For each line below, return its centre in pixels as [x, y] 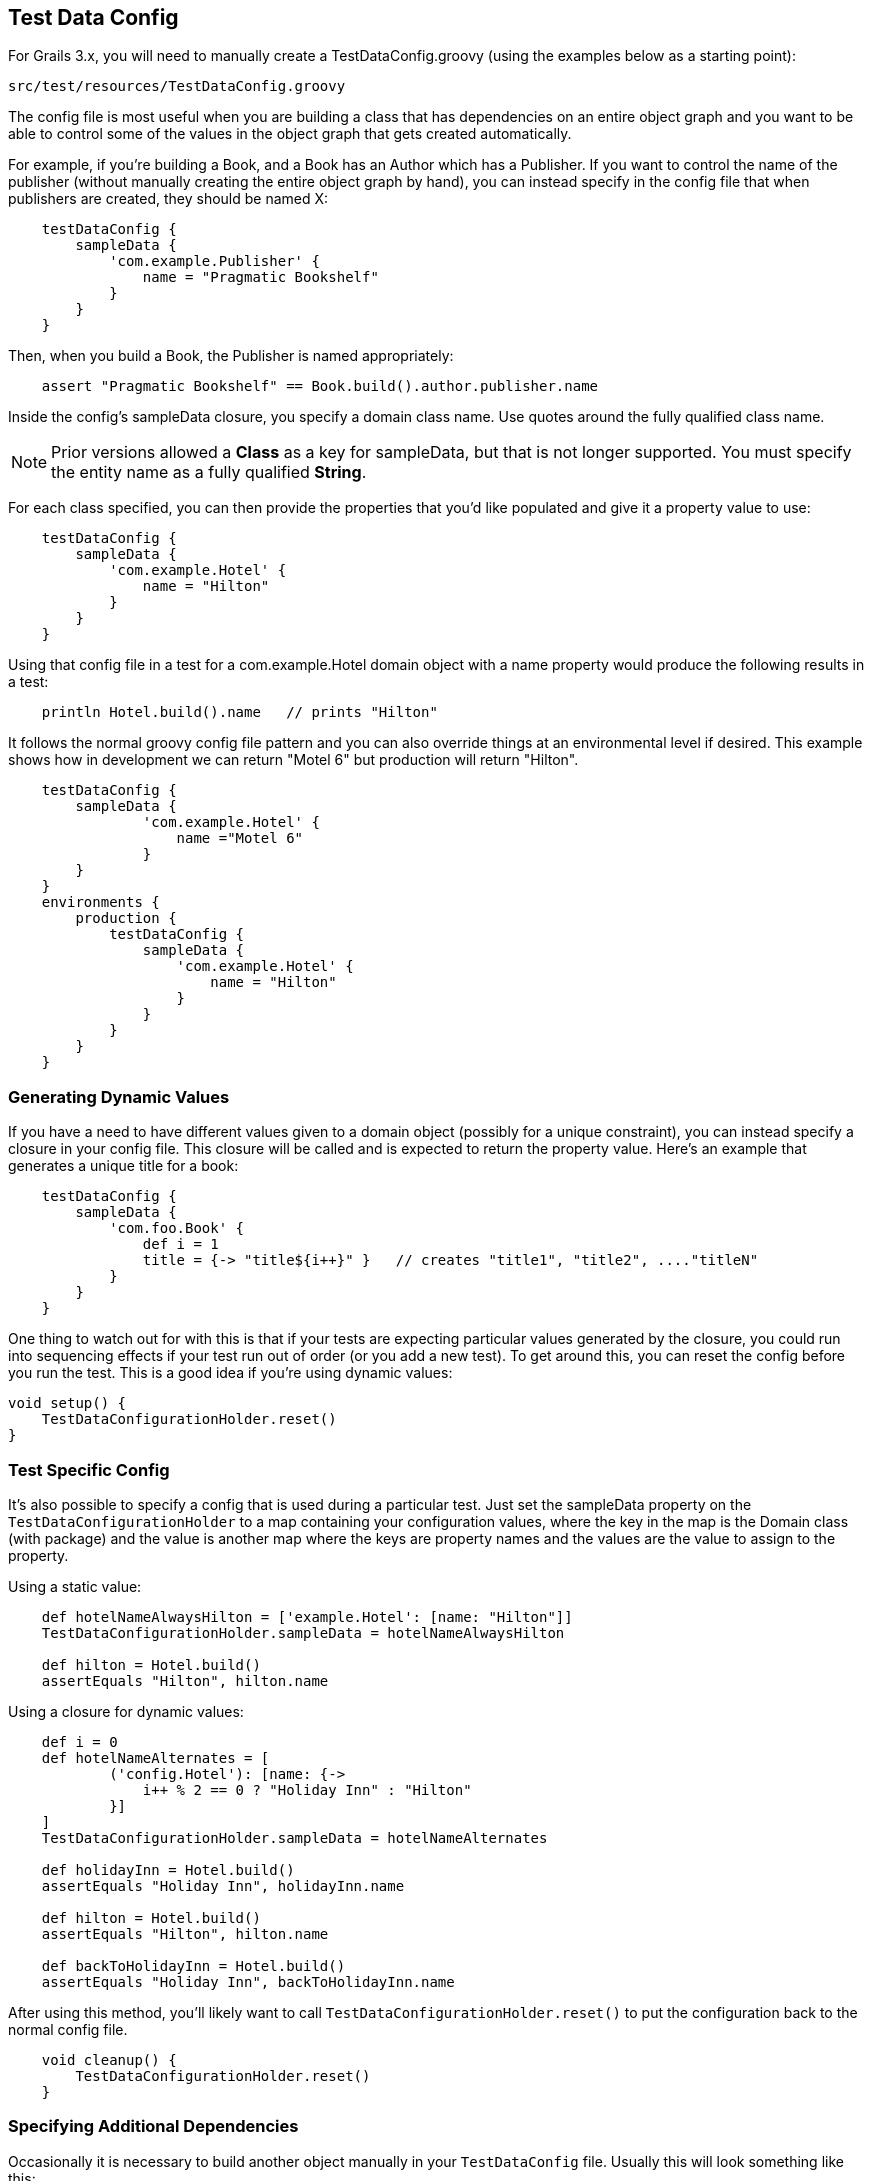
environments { [100, 902]
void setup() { [67, 1403]
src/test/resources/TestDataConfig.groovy [177, 86]
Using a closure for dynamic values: [126, 1711]
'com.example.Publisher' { [214, 261]
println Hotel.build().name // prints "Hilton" [239, 712]
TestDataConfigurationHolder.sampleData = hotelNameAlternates [294, 1837]
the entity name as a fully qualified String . [209, 472]
